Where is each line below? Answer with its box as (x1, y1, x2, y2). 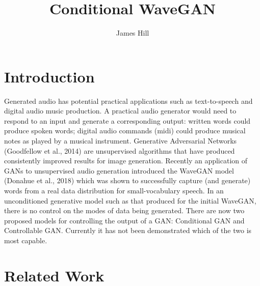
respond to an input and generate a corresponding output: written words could (4, 115, 251, 126)
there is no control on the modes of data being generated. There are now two (4, 205, 245, 216)
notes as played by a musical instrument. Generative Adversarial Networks (4, 135, 237, 146)
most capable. (4, 235, 47, 245)
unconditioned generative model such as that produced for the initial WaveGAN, (4, 195, 256, 206)
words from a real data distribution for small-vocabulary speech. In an (4, 185, 224, 195)
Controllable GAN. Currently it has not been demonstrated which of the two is (4, 225, 252, 236)
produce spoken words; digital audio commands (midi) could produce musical (4, 125, 246, 136)
